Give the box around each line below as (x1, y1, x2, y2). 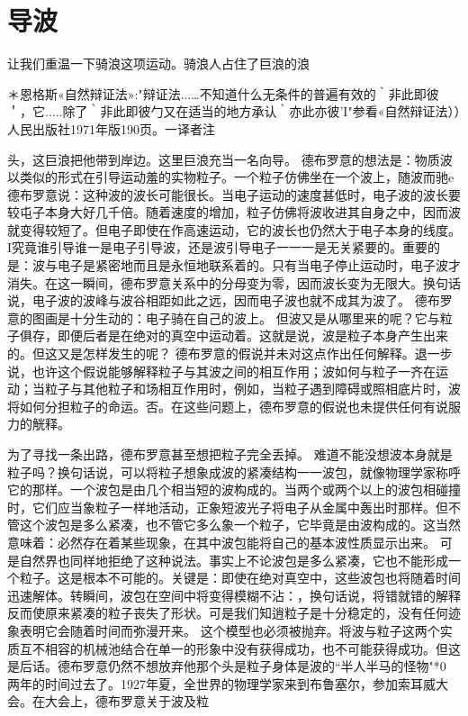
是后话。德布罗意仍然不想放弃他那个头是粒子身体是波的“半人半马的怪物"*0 (7, 657, 446, 675)
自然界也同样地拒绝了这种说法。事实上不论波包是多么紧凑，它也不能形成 (19, 550, 448, 569)
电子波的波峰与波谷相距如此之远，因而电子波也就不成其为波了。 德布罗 (31, 291, 453, 310)
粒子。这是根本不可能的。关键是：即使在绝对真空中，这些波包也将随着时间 (19, 568, 461, 587)
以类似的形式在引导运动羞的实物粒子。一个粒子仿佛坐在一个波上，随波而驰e (7, 168, 454, 186)
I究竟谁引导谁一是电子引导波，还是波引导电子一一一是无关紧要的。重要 (7, 238, 428, 257)
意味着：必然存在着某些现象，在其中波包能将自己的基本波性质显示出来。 (7, 532, 436, 551)
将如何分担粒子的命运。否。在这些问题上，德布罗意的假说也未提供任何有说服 (7, 396, 461, 415)
